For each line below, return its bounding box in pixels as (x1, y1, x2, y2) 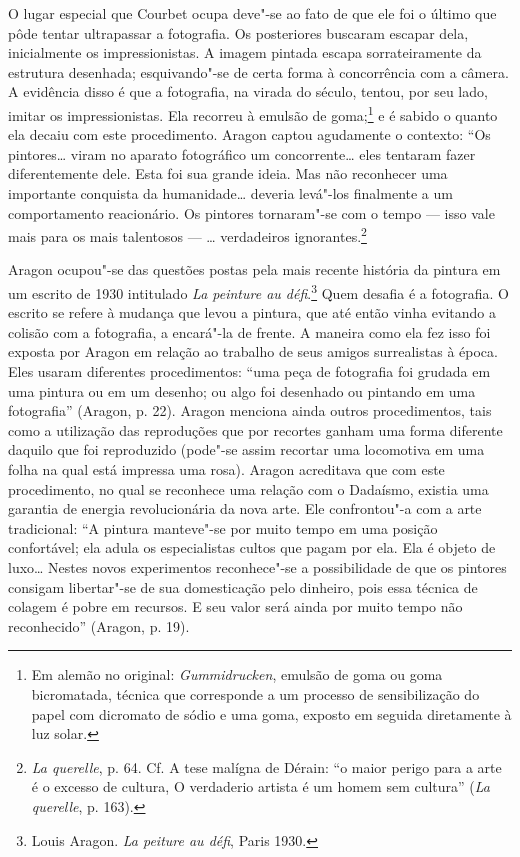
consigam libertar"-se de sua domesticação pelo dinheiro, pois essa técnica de (8, 576, 478, 597)
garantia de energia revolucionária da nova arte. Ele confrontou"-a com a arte (8, 498, 482, 519)
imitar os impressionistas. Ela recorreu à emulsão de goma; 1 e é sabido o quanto (8, 101, 498, 125)
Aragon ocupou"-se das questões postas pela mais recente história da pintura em (8, 259, 501, 280)
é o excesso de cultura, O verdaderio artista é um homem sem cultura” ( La (31, 776, 491, 797)
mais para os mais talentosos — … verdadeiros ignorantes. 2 (8, 223, 367, 246)
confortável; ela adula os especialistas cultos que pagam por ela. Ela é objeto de (8, 537, 496, 558)
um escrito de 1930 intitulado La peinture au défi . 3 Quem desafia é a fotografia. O (8, 280, 509, 303)
